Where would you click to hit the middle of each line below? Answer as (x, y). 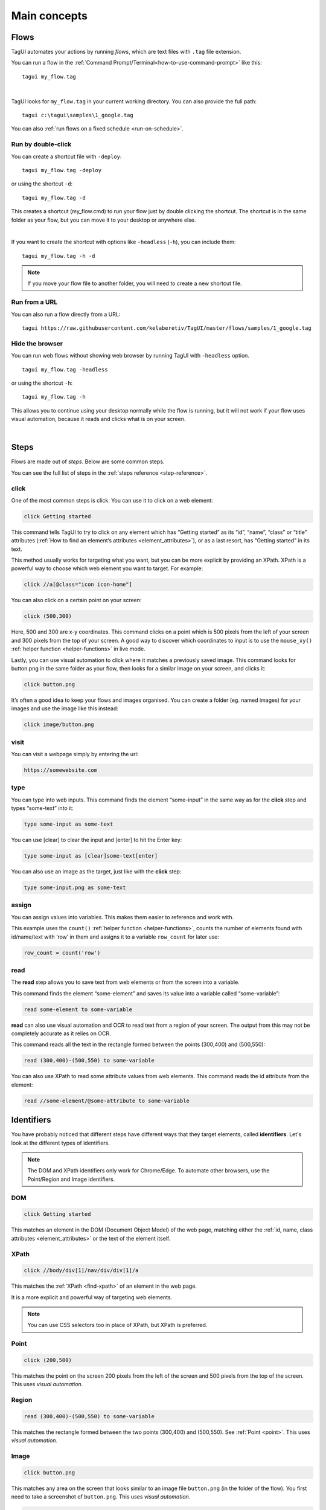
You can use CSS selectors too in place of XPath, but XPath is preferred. (117, 1325)
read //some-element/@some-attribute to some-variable (107, 1100)
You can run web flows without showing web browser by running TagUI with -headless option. (130, 356)
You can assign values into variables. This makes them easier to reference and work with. (123, 917)
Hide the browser (37, 343)
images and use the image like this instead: (65, 708)
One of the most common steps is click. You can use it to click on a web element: (112, 500)
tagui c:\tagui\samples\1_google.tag (78, 115)
